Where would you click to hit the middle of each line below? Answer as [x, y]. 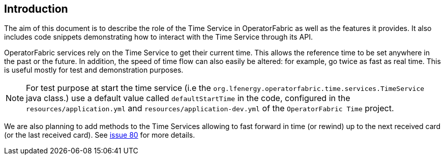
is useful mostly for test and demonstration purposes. [94, 70]
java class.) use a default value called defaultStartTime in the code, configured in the [188, 98]
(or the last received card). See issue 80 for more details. [100, 135]
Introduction [36, 9]
